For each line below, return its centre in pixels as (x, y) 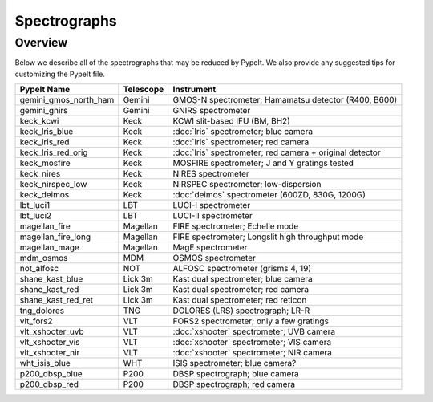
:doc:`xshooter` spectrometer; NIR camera (252, 353)
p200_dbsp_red (49, 384)
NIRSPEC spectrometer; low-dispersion (247, 185)
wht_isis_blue (45, 363)
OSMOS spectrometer (214, 258)
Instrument (194, 90)
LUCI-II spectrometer (212, 216)
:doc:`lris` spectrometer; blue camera (243, 132)
